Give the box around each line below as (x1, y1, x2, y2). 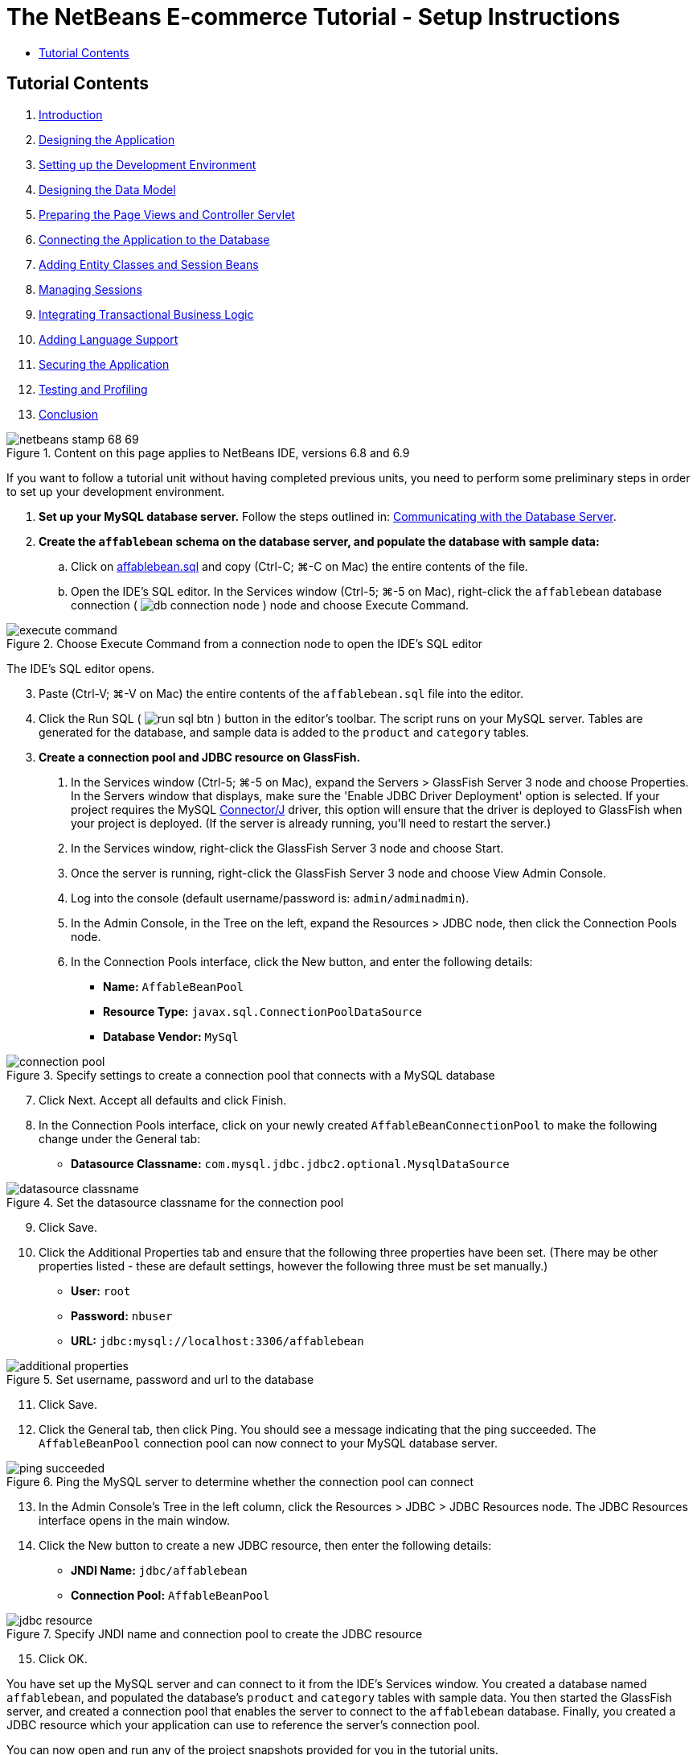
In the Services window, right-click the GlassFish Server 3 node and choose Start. (71, 840, 504, 855)
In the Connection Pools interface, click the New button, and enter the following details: (71, 954, 533, 968)
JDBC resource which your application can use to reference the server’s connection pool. (6, 1717, 481, 1732)
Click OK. (39, 1651, 88, 1666)
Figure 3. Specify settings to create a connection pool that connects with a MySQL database (6, 1067, 495, 1082)
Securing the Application (39, 357, 170, 371)
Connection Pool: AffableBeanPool (71, 1588, 270, 1602)
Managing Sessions (39, 282, 142, 296)
